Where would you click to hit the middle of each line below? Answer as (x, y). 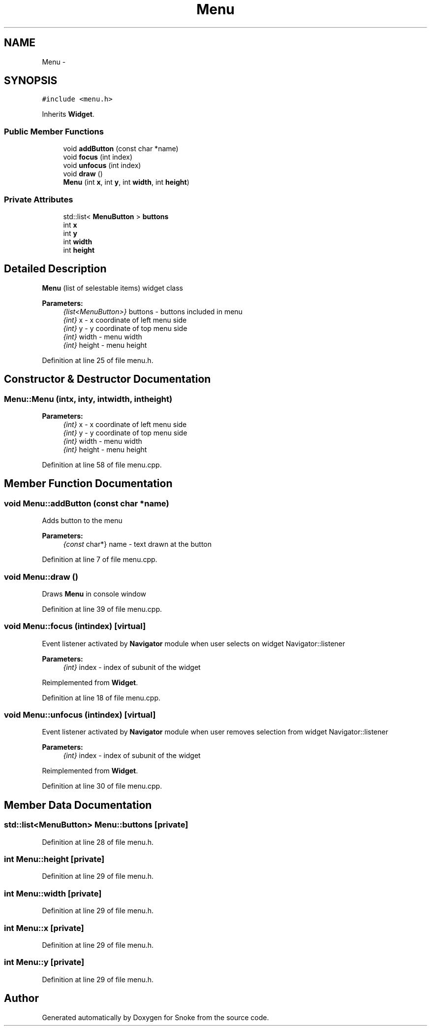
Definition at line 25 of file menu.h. (98, 360)
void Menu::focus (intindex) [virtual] (75, 626)
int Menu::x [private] (44, 928)
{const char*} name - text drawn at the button (137, 544)
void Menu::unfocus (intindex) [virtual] (80, 715)
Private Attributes (39, 199)
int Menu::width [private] (53, 893)
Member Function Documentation (88, 484)
